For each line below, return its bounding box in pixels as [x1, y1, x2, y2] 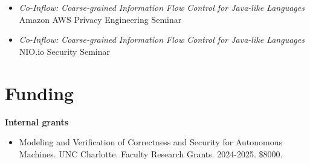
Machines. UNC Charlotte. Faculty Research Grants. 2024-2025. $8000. [19, 147, 283, 160]
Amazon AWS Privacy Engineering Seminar [19, 13, 182, 25]
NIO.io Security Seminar [19, 45, 111, 57]
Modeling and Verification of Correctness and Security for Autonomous [19, 136, 283, 148]
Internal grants [5, 115, 69, 128]
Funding [5, 80, 74, 105]
